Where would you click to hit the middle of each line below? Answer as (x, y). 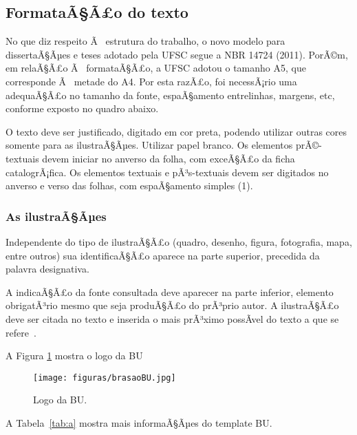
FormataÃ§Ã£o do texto (97, 12)
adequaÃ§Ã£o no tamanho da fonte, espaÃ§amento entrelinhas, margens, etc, (170, 95)
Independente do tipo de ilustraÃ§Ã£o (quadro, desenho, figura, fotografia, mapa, (179, 241)
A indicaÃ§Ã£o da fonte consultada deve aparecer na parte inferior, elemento (170, 291)
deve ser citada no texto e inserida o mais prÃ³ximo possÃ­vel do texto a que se (172, 318)
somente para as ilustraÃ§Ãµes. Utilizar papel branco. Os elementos (149, 145)
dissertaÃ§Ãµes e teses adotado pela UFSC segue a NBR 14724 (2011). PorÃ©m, (177, 54)
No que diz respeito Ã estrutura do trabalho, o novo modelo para (145, 41)
